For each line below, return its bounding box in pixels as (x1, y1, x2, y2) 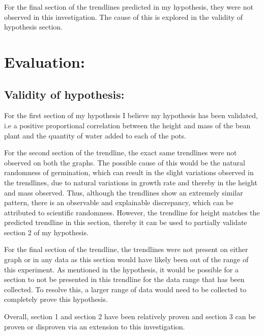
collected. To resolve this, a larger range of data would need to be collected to (4, 284, 247, 294)
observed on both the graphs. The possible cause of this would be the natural (4, 157, 245, 167)
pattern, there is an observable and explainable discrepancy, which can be (4, 197, 233, 208)
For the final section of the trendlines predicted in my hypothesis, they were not (4, 2, 253, 12)
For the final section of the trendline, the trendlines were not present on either (4, 244, 248, 255)
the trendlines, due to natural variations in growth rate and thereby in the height (4, 177, 257, 187)
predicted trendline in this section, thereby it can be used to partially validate (4, 217, 247, 228)
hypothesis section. (4, 21, 63, 32)
